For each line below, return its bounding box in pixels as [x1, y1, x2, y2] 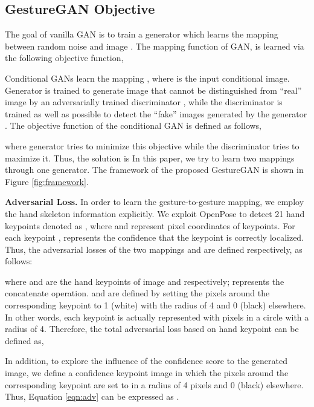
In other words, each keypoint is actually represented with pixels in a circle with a [5, 310, 309, 323]
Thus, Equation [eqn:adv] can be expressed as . [5, 390, 179, 403]
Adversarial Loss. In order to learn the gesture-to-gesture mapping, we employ [5, 195, 304, 208]
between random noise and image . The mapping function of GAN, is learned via [5, 39, 304, 52]
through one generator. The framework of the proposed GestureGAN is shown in [5, 163, 304, 176]
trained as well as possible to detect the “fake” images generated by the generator [5, 107, 307, 120]
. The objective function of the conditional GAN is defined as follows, [5, 119, 262, 132]
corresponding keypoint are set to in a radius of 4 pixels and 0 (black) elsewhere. [5, 378, 304, 391]
